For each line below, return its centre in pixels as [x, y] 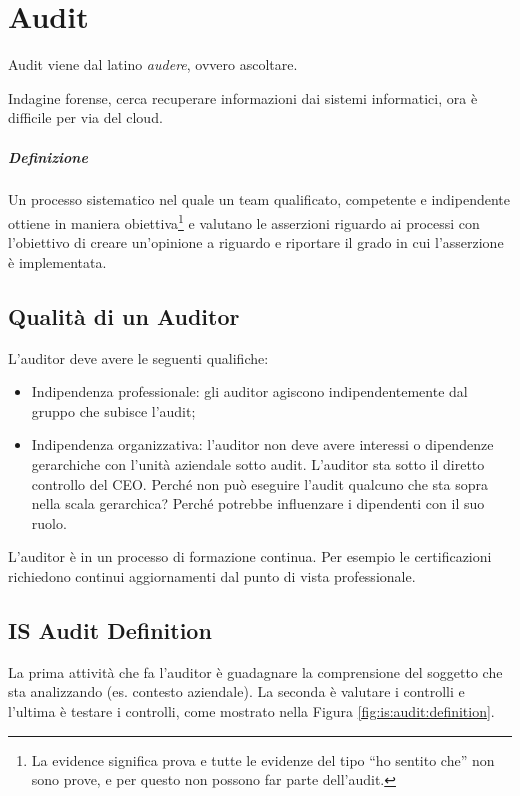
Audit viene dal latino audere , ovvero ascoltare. [153, 64]
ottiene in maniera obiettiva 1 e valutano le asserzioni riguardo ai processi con [244, 221]
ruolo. [49, 522]
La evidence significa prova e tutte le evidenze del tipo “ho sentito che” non [263, 759]
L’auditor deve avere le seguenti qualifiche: [138, 357]
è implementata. [57, 261]
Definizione [48, 156]
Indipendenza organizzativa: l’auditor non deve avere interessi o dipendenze [262, 444]
